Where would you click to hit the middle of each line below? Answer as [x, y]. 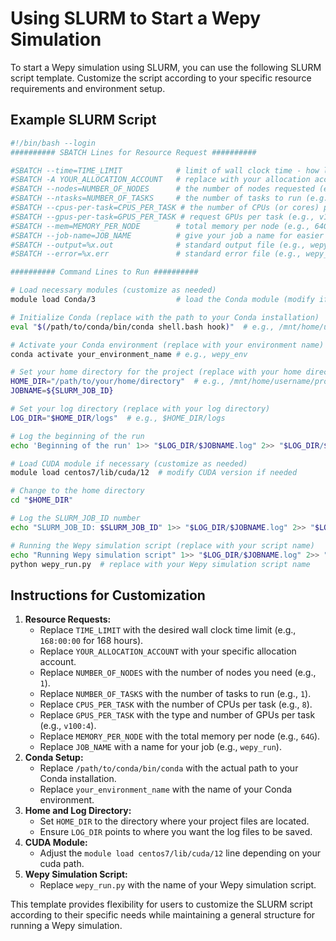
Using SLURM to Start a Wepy [136, 18]
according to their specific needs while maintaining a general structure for [163, 915]
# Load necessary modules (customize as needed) [113, 290]
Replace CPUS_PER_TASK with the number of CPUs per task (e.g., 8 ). [176, 704]
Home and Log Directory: [78, 811]
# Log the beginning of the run [77, 436]
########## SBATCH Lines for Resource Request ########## [133, 152]
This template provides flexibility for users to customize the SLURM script [161, 904]
